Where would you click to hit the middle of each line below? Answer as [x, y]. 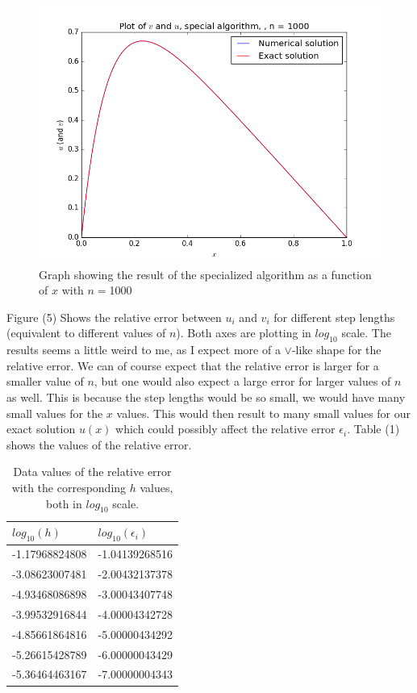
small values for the [55, 413]
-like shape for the [336, 350]
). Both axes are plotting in [244, 333]
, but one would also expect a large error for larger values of [242, 381]
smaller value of [45, 381]
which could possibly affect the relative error [225, 429]
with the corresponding [69, 487]
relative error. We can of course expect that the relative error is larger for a [193, 365]
